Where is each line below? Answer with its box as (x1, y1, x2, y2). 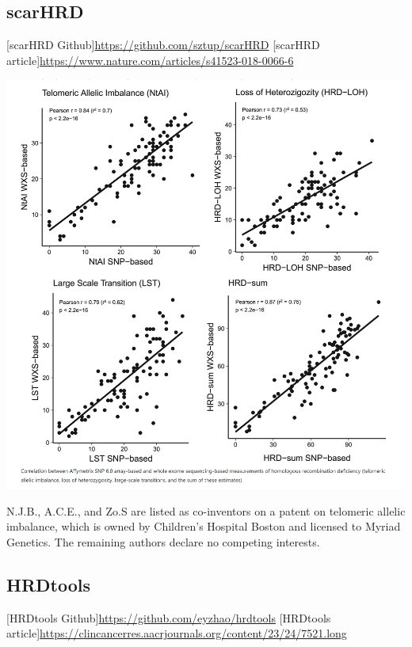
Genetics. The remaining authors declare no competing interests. (6, 533, 320, 550)
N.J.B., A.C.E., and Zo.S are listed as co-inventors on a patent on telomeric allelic (6, 502, 406, 519)
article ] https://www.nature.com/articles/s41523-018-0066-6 (6, 51, 294, 68)
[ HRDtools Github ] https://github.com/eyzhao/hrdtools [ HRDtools (6, 609, 331, 626)
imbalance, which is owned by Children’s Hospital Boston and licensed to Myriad (6, 518, 401, 535)
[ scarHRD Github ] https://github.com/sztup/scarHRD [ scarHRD (6, 36, 320, 53)
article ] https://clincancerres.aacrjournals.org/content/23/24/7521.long (6, 625, 347, 641)
